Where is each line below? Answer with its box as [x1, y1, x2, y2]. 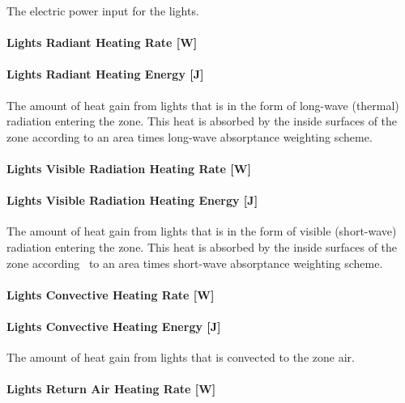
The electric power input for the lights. [6, 2, 199, 19]
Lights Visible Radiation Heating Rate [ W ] [6, 159, 251, 176]
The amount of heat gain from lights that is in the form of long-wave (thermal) [6, 96, 399, 113]
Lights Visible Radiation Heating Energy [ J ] [6, 192, 258, 209]
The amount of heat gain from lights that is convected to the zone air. [6, 349, 355, 366]
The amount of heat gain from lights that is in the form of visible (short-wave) [6, 223, 397, 240]
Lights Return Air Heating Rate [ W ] [6, 380, 216, 397]
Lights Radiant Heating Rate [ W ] [6, 34, 198, 51]
